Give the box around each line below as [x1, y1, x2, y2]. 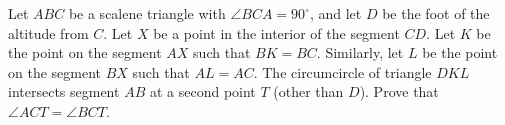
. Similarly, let [316, 42, 404, 63]
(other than [273, 81, 344, 102]
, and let [309, 3, 362, 23]
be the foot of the [382, 3, 490, 23]
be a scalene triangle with [68, 3, 226, 23]
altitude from [8, 22, 89, 43]
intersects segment [8, 81, 120, 102]
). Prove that [359, 81, 439, 102]
